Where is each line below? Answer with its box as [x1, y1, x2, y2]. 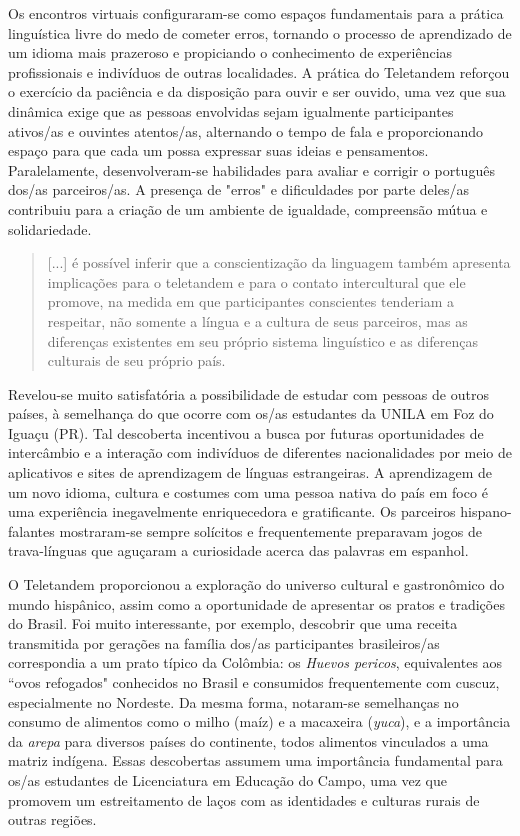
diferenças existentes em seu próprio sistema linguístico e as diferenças [47, 330, 478, 351]
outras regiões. [8, 809, 97, 830]
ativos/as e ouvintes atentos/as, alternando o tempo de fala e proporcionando [8, 120, 483, 141]
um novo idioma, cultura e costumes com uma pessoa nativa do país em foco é [8, 481, 488, 502]
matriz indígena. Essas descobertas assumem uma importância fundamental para [8, 750, 503, 771]
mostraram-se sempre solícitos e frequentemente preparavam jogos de [59, 520, 482, 541]
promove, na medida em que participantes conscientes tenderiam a [47, 291, 455, 312]
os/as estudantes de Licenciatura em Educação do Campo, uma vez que [8, 769, 447, 790]
